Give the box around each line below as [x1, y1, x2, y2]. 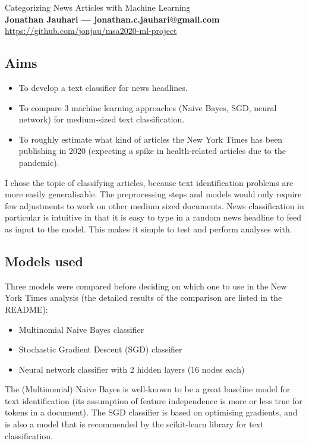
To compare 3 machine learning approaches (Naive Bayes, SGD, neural [18, 101, 277, 114]
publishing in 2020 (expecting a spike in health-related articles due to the [18, 144, 286, 157]
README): [5, 303, 48, 315]
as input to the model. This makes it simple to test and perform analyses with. [5, 222, 292, 235]
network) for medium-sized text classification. [18, 113, 185, 125]
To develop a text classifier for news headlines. [18, 81, 188, 93]
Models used [5, 251, 83, 270]
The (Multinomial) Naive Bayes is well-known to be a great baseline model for [5, 383, 291, 395]
